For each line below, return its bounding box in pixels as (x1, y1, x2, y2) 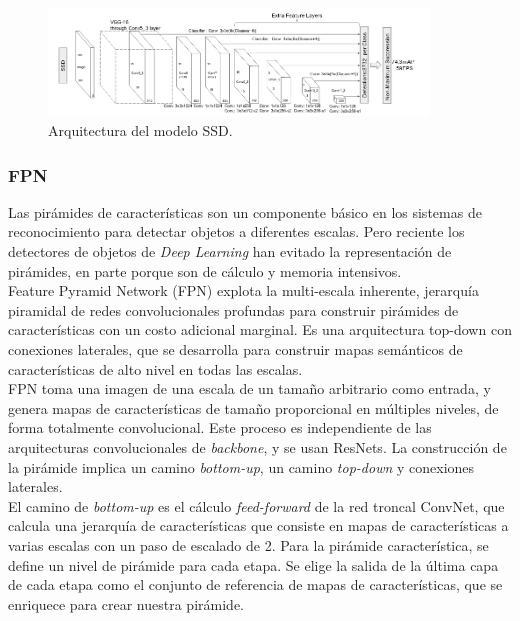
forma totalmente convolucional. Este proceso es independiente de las (8, 417, 432, 438)
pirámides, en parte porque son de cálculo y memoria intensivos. (8, 260, 402, 281)
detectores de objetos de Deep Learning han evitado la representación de (8, 241, 452, 262)
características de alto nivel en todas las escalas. (8, 358, 303, 379)
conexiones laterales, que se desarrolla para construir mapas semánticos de (8, 339, 463, 360)
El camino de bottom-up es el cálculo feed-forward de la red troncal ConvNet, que (8, 495, 505, 516)
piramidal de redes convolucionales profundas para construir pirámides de (8, 299, 459, 320)
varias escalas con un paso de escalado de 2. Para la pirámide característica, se (8, 534, 489, 555)
